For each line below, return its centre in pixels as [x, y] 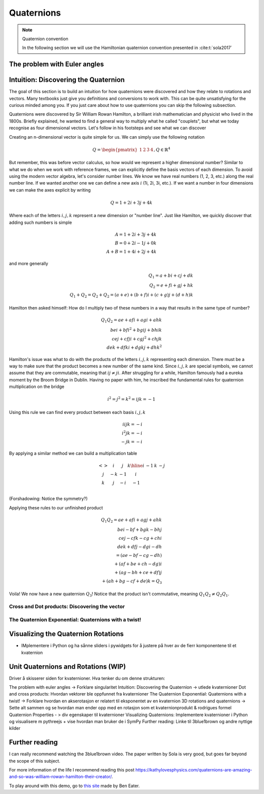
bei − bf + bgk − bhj [140, 529]
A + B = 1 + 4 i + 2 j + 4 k [131, 252]
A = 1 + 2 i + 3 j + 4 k [136, 234]
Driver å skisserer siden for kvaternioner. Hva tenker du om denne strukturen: [87, 678]
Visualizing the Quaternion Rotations [66, 634]
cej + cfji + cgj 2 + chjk [137, 338]
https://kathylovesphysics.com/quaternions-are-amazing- [194, 770]
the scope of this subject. [35, 761]
